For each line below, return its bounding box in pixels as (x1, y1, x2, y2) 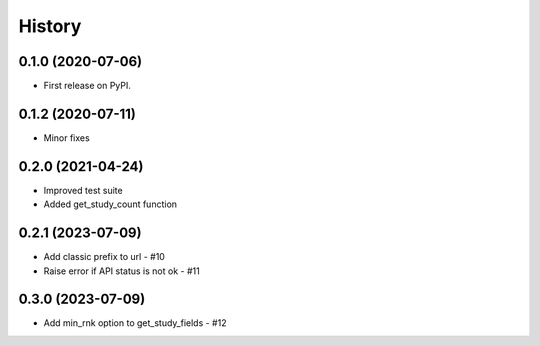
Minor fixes (43, 131, 90, 144)
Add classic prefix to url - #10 (43, 251, 165, 263)
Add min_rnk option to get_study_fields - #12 (43, 317, 227, 329)
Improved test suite (43, 184, 124, 196)
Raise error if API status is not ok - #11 (43, 265, 200, 277)
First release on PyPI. (43, 80, 132, 92)
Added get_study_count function (43, 198, 178, 210)
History (18, 15, 82, 37)
